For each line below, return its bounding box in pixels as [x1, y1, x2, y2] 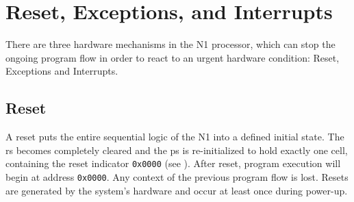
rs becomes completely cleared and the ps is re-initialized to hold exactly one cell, [5, 142, 348, 157]
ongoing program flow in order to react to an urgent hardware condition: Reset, [5, 50, 340, 64]
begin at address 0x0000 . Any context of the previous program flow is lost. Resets [5, 169, 349, 184]
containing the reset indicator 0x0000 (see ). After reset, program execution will [5, 156, 341, 171]
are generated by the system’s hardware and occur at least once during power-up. [5, 183, 348, 197]
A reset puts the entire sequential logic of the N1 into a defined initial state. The [5, 129, 344, 144]
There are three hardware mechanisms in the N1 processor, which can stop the [5, 37, 336, 51]
